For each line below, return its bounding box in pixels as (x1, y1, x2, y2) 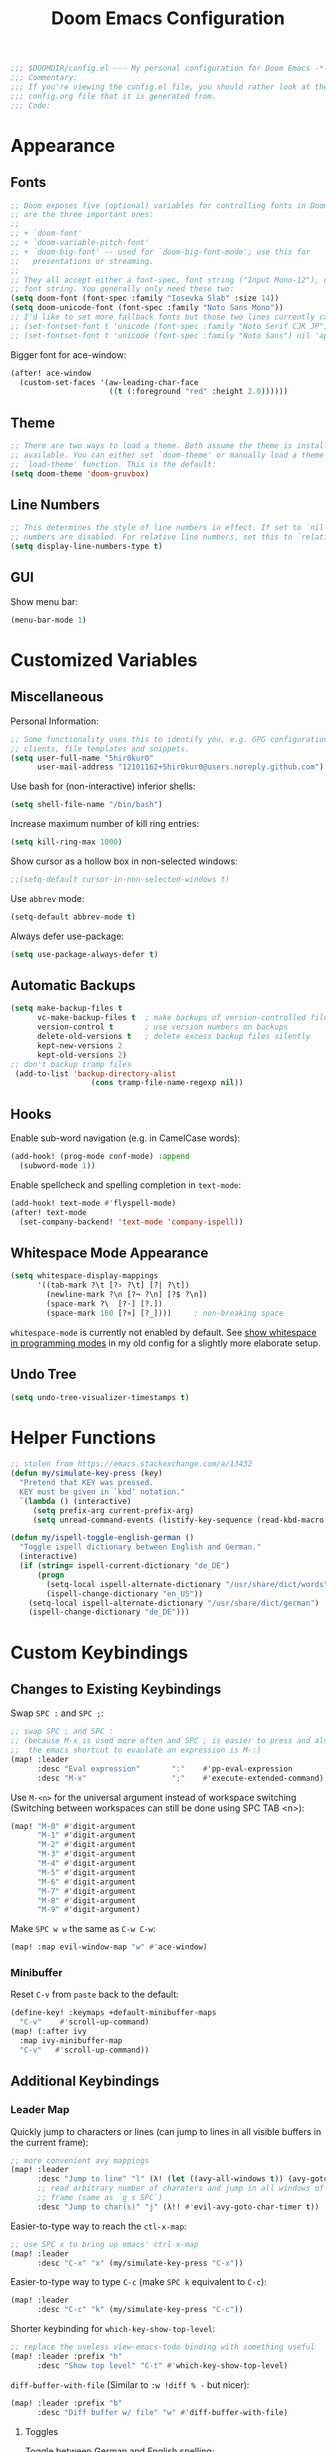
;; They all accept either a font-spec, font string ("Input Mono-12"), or (10, 275, 333, 285)
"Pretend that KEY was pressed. (19, 1478, 155, 1488)
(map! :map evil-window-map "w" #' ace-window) (10, 1942, 208, 1952)
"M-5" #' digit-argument (36, 1867, 137, 1877)
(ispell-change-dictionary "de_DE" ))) (28, 1607, 190, 1617)
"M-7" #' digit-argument (36, 1886, 137, 1896)
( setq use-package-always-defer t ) (10, 949, 159, 959)
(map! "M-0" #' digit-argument (10, 1821, 137, 1831)
